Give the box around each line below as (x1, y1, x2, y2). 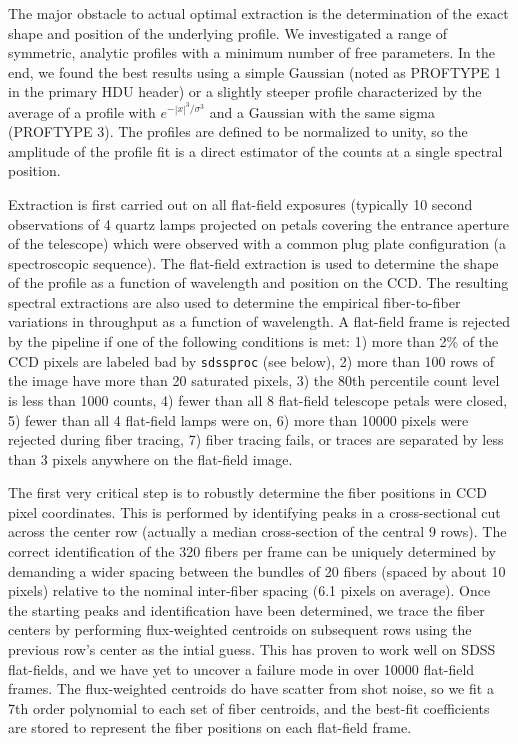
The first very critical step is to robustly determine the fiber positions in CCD (8, 482, 487, 503)
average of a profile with (8, 101, 156, 122)
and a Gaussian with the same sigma (209, 101, 435, 122)
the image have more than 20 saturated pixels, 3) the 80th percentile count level (8, 370, 500, 391)
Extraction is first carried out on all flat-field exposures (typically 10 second (8, 193, 473, 214)
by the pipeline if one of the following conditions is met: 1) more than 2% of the (8, 331, 499, 352)
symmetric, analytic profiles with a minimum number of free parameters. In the (8, 42, 495, 63)
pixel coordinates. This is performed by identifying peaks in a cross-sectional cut (8, 501, 501, 522)
